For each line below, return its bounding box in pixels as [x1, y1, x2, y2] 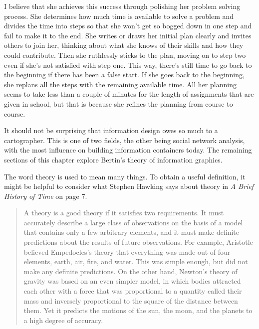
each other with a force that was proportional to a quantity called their [23, 286, 242, 296]
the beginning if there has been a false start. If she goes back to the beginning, [4, 69, 245, 80]
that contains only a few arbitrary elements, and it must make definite [23, 227, 240, 237]
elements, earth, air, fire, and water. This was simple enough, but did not [23, 256, 248, 267]
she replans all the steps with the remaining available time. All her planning [4, 79, 237, 89]
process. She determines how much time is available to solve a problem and [4, 10, 234, 21]
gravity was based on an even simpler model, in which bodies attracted [23, 276, 241, 286]
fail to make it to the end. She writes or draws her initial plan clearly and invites [4, 30, 252, 40]
